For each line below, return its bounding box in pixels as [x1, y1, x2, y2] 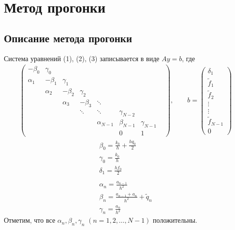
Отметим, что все [4, 215, 56, 225]
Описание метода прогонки [4, 30, 132, 45]
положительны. [153, 215, 197, 225]
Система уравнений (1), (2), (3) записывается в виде [4, 53, 160, 63]
